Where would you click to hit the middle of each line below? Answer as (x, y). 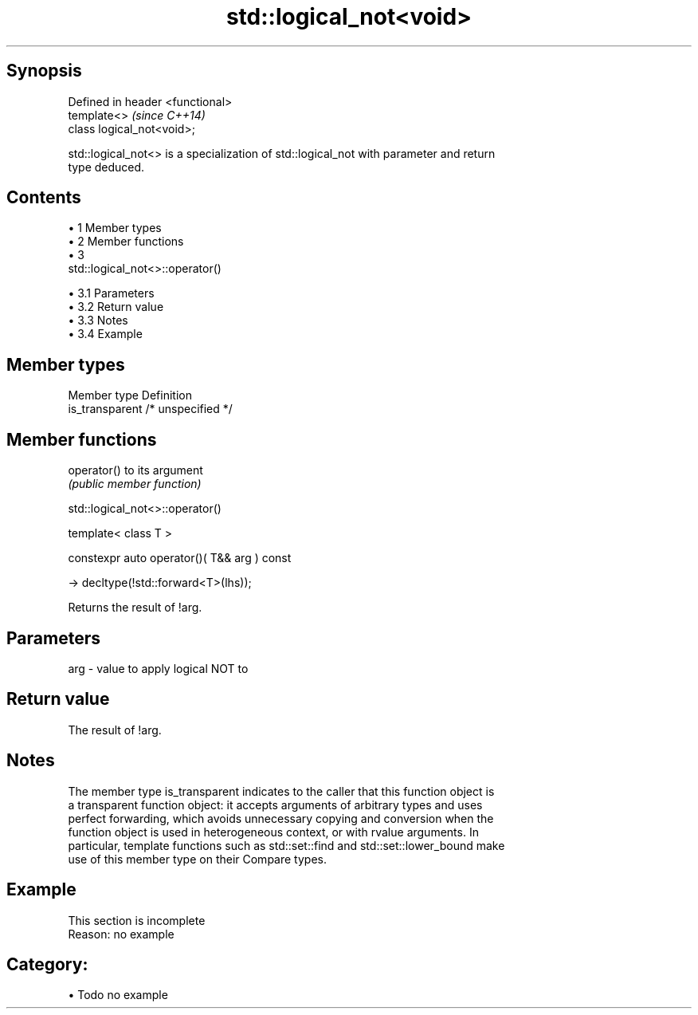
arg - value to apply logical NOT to (158, 668)
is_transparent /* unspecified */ (150, 409)
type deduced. (106, 167)
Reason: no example (121, 934)
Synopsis (44, 71)
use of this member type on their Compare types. (197, 859)
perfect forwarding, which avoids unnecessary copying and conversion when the (281, 818)
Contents (44, 198)
